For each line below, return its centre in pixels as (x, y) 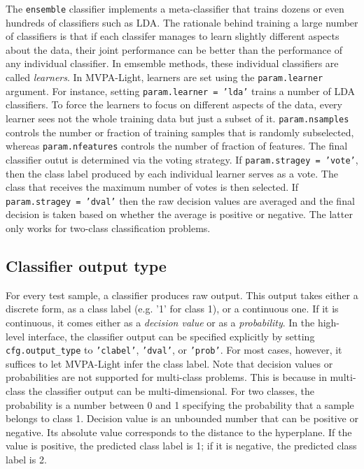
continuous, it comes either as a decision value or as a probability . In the (160, 322)
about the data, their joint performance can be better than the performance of (174, 49)
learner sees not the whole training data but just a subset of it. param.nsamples (177, 118)
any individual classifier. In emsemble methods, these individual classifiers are (172, 63)
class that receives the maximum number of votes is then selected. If (152, 187)
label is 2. (26, 459)
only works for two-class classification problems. (108, 228)
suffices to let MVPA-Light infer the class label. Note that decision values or (169, 363)
